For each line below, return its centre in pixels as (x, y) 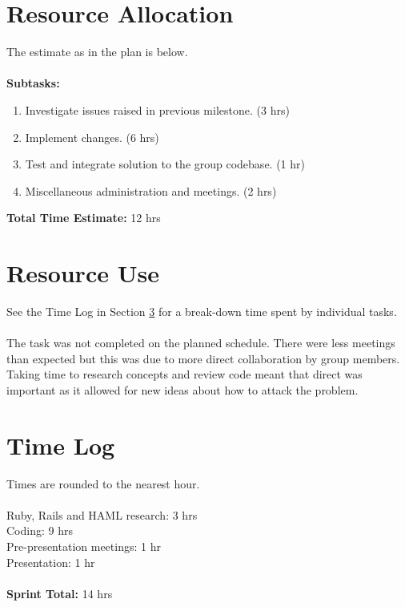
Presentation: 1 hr (51, 562)
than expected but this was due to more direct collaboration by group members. (203, 358)
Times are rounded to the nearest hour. (103, 483)
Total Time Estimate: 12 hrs (84, 218)
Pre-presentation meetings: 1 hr (84, 546)
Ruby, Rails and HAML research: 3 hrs (102, 514)
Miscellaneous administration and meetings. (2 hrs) (151, 190)
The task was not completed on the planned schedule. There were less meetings (201, 343)
